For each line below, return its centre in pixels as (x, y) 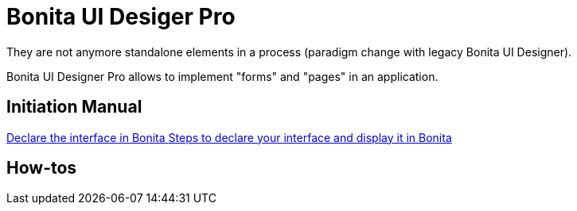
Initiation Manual (74, 107)
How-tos (42, 168)
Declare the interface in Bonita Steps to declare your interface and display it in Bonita (229, 137)
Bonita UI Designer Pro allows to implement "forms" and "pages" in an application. (222, 76)
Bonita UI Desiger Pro (121, 17)
